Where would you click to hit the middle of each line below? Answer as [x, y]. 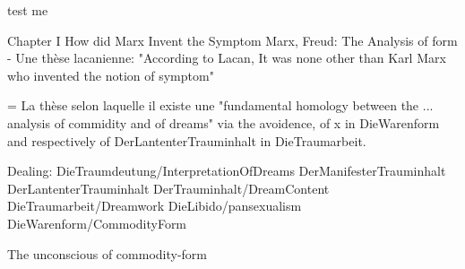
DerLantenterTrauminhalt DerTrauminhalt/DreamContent [168, 188]
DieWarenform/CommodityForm [97, 223]
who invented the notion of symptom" [111, 75]
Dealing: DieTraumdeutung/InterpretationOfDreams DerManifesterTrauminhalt [227, 171]
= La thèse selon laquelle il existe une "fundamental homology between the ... [220, 105]
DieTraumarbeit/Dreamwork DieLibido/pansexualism [155, 206]
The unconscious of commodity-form [108, 253]
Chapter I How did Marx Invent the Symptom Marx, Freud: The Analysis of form [232, 40]
